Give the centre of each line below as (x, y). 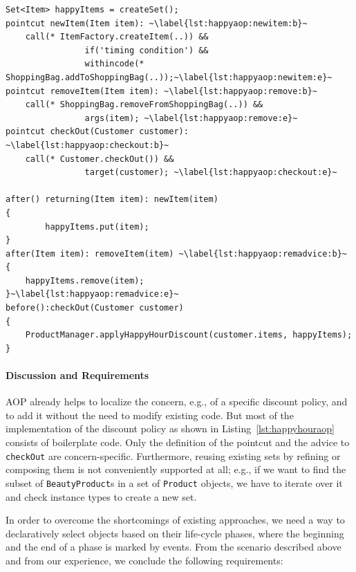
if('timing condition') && (147, 50)
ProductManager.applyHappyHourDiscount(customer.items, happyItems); (189, 335)
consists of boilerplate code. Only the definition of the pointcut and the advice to (178, 442)
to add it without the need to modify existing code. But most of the (150, 415)
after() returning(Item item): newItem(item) (112, 200)
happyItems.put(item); (97, 227)
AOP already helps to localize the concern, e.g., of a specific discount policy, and (177, 402)
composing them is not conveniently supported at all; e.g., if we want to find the (176, 469)
